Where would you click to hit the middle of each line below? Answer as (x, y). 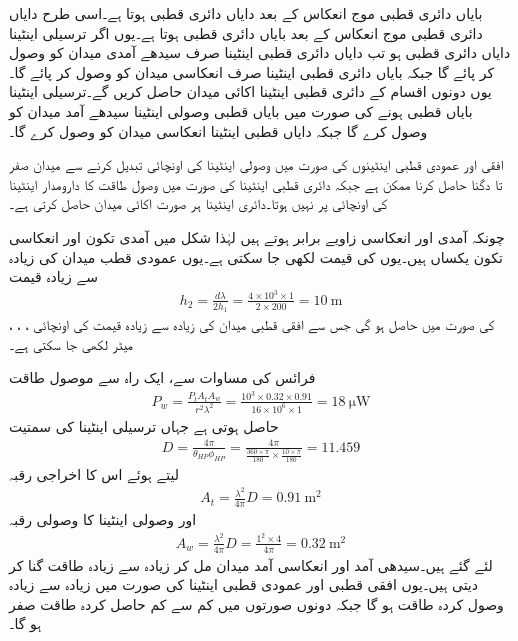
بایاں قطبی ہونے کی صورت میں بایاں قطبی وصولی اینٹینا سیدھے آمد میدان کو (241, 110)
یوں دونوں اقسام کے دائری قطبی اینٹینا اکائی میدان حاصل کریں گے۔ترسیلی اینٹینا (250, 91)
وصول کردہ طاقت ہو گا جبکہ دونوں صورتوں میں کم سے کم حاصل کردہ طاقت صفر (256, 603)
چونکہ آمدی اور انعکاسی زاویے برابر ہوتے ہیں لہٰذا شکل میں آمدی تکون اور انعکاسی (257, 236)
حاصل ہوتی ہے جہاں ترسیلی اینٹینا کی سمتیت (144, 425)
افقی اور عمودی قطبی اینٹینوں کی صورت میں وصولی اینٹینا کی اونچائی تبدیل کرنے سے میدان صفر (256, 164)
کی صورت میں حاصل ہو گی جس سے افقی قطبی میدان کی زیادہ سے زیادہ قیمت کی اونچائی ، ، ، (252, 324)
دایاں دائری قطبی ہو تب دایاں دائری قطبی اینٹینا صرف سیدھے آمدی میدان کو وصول (260, 52)
